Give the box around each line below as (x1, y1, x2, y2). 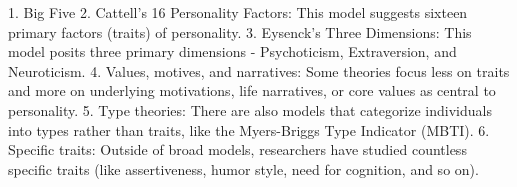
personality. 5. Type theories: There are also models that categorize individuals (8, 99, 492, 120)
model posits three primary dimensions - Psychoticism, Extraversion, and (8, 41, 457, 62)
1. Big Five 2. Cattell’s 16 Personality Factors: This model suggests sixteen (8, 2, 468, 22)
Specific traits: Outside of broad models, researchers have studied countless (8, 139, 467, 160)
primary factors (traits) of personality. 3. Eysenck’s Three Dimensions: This (8, 21, 472, 42)
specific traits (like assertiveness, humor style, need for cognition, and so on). (8, 158, 479, 179)
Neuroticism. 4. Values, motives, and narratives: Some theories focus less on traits (8, 60, 510, 81)
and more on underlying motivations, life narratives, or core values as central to (8, 80, 496, 101)
